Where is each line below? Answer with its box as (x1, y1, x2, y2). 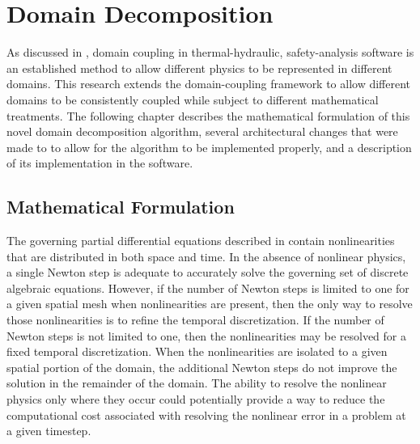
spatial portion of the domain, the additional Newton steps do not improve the (6, 358, 397, 375)
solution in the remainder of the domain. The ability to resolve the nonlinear (6, 374, 387, 391)
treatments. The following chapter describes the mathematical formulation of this (6, 107, 410, 124)
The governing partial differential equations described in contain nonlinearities (6, 232, 395, 249)
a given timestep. (6, 422, 91, 439)
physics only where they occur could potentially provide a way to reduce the (6, 391, 385, 408)
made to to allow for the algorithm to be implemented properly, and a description (6, 138, 412, 155)
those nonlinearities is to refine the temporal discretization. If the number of (6, 311, 384, 328)
